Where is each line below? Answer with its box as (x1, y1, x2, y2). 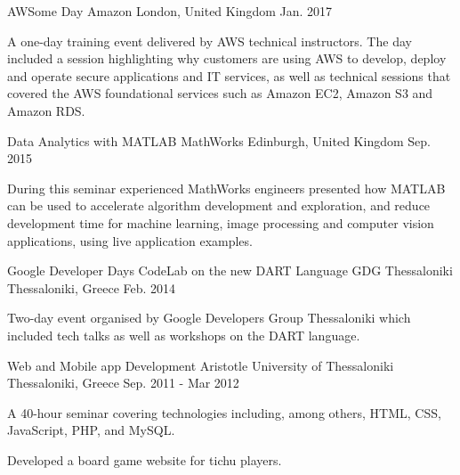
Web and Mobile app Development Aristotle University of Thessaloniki (7, 356, 394, 374)
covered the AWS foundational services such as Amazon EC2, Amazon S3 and (7, 84, 433, 102)
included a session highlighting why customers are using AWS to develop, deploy (7, 49, 447, 68)
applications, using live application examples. (7, 231, 253, 250)
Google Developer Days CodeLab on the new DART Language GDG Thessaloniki (7, 261, 453, 280)
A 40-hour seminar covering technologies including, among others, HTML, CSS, (7, 403, 441, 422)
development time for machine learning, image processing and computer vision (7, 213, 434, 232)
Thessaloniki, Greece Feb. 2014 (7, 278, 176, 297)
